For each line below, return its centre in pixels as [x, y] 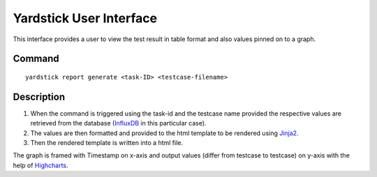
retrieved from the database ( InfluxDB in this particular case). [118, 123]
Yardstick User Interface [85, 18]
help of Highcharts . [41, 165]
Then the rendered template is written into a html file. [107, 143]
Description [39, 97]
